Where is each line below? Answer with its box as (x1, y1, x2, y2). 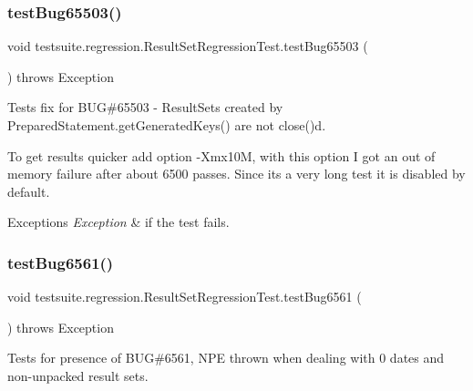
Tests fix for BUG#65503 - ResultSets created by (7, 98, 283, 117)
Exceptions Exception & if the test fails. (7, 212, 230, 232)
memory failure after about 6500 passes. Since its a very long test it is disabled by (7, 164, 466, 183)
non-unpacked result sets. (7, 365, 149, 385)
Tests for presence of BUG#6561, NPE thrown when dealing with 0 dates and (7, 348, 445, 367)
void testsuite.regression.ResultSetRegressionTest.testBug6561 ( (7, 287, 362, 306)
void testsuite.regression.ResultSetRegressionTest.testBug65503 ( (7, 36, 368, 56)
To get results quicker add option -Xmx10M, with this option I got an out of (7, 146, 436, 165)
